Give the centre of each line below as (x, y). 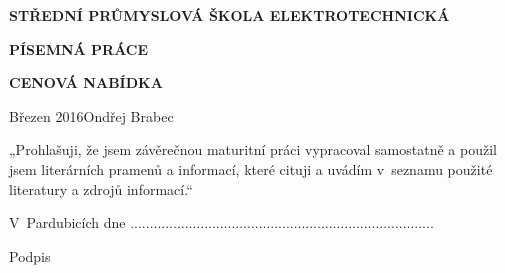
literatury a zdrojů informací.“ (101, 188)
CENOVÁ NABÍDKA (86, 82)
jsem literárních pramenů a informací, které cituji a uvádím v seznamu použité (251, 168)
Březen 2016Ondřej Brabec (91, 115)
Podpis (30, 255)
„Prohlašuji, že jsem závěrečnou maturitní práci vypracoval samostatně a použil (253, 149)
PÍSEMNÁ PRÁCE (79, 48)
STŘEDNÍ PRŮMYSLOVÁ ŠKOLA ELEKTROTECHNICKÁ (229, 15)
